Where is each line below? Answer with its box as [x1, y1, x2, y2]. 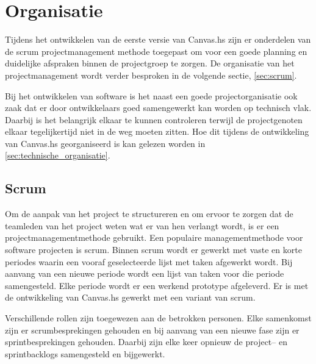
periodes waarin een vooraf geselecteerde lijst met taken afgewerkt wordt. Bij [5, 255, 293, 268]
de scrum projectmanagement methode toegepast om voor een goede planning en [5, 45, 307, 57]
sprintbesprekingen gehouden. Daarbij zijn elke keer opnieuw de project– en [5, 335, 287, 348]
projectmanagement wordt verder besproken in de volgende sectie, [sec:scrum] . [5, 68, 297, 81]
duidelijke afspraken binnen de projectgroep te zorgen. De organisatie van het [5, 57, 295, 70]
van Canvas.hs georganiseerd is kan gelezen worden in [5, 137, 206, 149]
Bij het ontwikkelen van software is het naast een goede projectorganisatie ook [5, 89, 298, 102]
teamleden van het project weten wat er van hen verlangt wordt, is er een [5, 219, 279, 232]
